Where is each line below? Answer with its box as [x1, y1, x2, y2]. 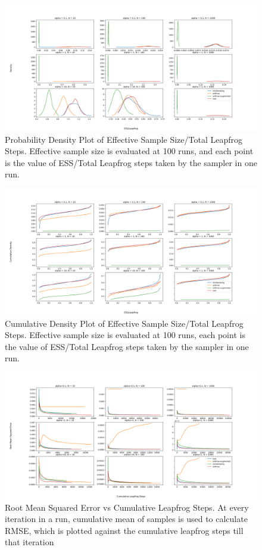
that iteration [5, 536, 54, 548]
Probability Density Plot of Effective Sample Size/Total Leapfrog [5, 133, 242, 145]
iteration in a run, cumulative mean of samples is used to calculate [5, 512, 248, 525]
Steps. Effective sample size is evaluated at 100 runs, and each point [5, 145, 254, 157]
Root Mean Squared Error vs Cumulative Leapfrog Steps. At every [5, 501, 249, 513]
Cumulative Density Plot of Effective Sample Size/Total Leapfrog [5, 317, 244, 329]
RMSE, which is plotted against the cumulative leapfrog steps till [5, 524, 244, 536]
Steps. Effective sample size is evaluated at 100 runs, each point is [5, 329, 245, 341]
